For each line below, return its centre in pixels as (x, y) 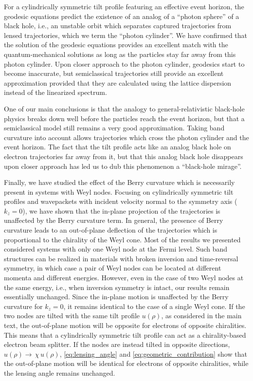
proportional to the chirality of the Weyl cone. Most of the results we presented (122, 239)
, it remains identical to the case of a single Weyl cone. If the (154, 306)
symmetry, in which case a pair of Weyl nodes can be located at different (113, 268)
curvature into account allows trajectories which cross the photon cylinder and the (126, 137)
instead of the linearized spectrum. (55, 92)
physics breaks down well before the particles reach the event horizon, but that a (124, 118)
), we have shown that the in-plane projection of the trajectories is (121, 210)
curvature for (23, 306)
